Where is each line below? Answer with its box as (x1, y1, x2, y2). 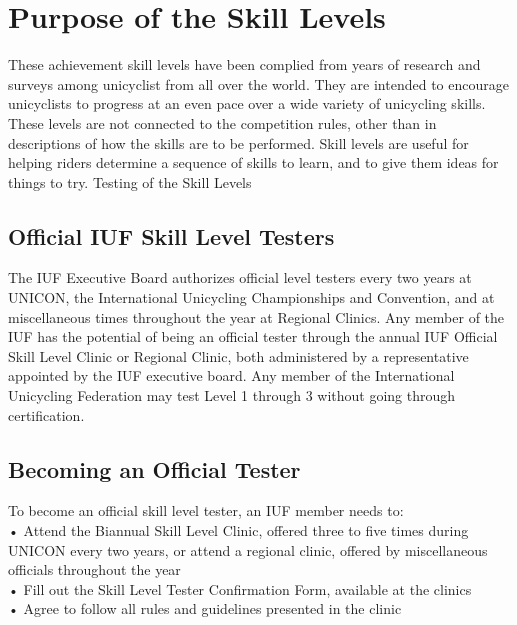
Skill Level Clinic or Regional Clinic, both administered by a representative (8, 345, 469, 366)
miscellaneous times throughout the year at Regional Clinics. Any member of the (8, 306, 505, 327)
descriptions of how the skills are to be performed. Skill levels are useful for (8, 132, 469, 153)
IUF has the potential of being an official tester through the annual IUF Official (8, 326, 498, 347)
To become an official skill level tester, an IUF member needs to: (8, 500, 404, 521)
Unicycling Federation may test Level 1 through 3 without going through (8, 385, 456, 406)
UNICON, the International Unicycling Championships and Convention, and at (8, 287, 495, 308)
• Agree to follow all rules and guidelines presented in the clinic (8, 598, 402, 619)
